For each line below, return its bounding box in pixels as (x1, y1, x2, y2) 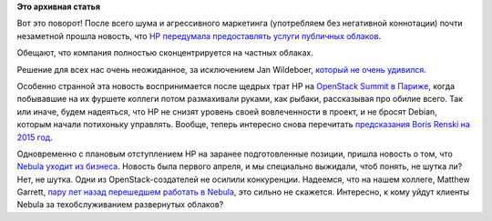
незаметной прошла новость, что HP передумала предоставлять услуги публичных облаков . (16, 30, 382, 41)
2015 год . (16, 132, 54, 143)
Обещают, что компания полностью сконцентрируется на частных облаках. (16, 47, 313, 58)
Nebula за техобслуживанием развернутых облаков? (16, 199, 224, 210)
